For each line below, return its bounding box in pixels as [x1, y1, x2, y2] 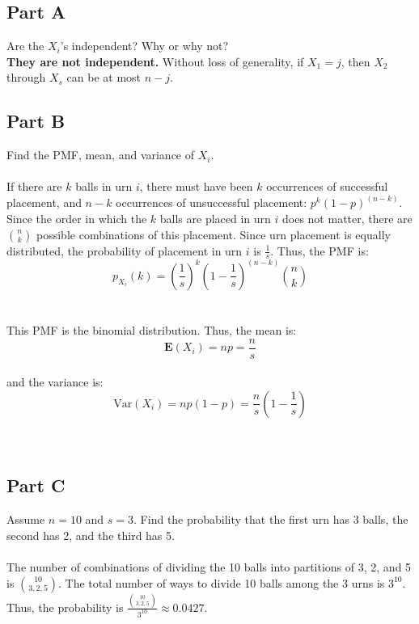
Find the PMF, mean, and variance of [6, 146, 195, 163]
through [6, 69, 46, 86]
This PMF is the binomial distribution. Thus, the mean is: [6, 322, 297, 339]
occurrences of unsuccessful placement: [116, 194, 307, 211]
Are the [6, 37, 44, 54]
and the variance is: [6, 373, 104, 390]
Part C [6, 473, 66, 498]
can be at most [66, 69, 142, 86]
